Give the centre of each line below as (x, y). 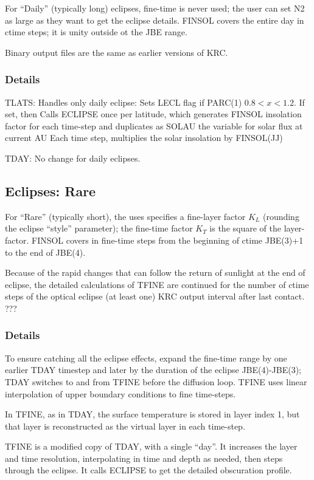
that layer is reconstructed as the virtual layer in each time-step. (125, 426)
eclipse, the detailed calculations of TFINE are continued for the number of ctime (157, 284)
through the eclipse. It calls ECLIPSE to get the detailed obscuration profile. (148, 470)
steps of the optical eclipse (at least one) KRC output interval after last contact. (155, 296)
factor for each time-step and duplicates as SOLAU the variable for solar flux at (154, 125)
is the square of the (245, 228)
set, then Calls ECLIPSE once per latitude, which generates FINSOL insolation (153, 114)
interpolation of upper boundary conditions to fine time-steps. (120, 393)
